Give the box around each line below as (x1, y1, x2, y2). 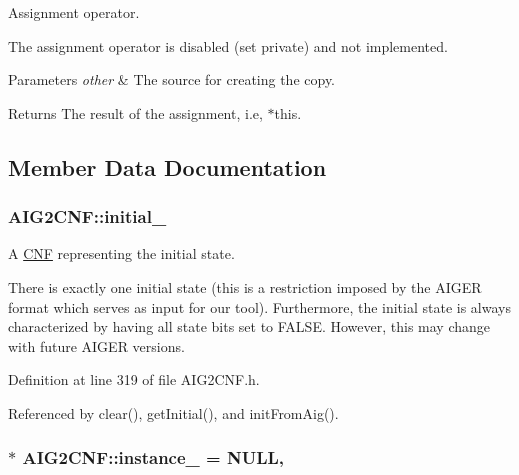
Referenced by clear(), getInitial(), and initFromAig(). (8, 402, 339, 423)
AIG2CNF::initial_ (8, 204, 167, 229)
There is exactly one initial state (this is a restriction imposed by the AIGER (8, 276, 482, 297)
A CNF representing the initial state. (8, 243, 235, 264)
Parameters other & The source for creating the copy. (8, 69, 336, 90)
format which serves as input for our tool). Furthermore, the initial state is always (8, 296, 511, 317)
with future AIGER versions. (8, 335, 185, 356)
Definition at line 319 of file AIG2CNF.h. (8, 369, 260, 390)
